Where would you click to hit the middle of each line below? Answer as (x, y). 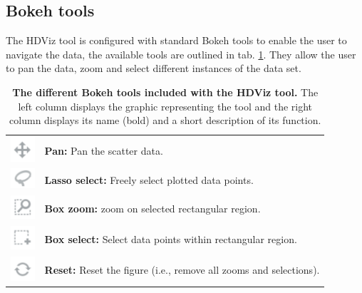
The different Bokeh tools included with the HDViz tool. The (165, 92)
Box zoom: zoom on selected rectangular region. (152, 209)
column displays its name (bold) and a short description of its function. (165, 120)
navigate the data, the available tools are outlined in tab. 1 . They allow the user (181, 54)
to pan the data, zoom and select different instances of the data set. (154, 68)
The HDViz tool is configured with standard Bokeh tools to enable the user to (176, 40)
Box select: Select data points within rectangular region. (171, 238)
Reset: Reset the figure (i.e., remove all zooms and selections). (182, 270)
